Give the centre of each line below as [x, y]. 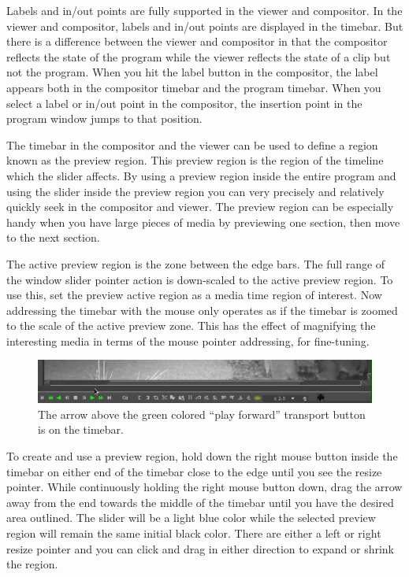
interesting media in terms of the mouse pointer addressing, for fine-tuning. [188, 340]
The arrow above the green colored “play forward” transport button [202, 414]
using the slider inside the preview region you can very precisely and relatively [195, 191]
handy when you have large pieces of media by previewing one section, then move [203, 222]
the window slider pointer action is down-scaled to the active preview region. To [200, 279]
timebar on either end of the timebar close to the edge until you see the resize [194, 471]
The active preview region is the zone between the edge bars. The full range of [196, 263]
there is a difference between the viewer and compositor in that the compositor [197, 41]
